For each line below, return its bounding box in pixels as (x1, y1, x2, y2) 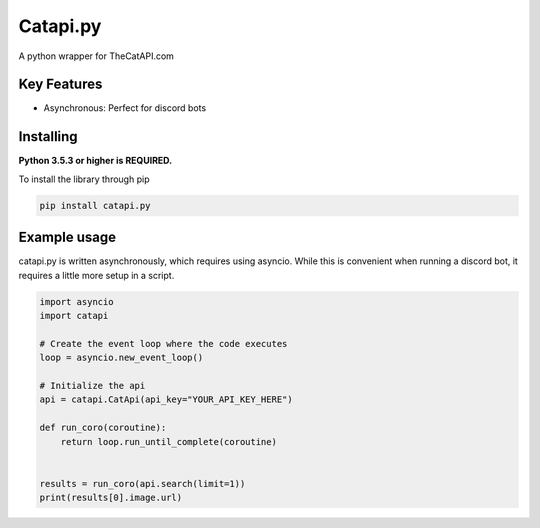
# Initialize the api (39, 380, 146, 391)
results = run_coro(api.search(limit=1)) (39, 478, 246, 489)
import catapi (39, 310, 109, 321)
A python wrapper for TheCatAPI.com (18, 50, 175, 62)
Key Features (18, 76, 103, 93)
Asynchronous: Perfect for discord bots (43, 102, 207, 114)
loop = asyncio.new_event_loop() (39, 352, 204, 364)
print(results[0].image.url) (39, 492, 183, 504)
